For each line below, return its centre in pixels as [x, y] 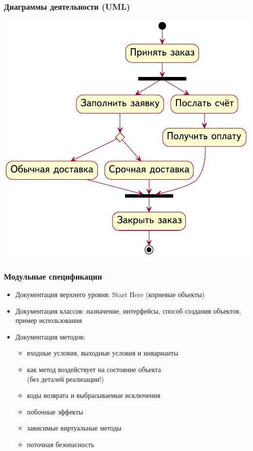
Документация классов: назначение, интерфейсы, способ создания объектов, [128, 310]
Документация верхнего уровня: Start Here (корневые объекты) [110, 294]
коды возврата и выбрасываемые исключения [94, 395]
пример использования [49, 320]
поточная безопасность [61, 444]
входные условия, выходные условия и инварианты [103, 353]
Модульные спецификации [53, 276]
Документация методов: [50, 336]
